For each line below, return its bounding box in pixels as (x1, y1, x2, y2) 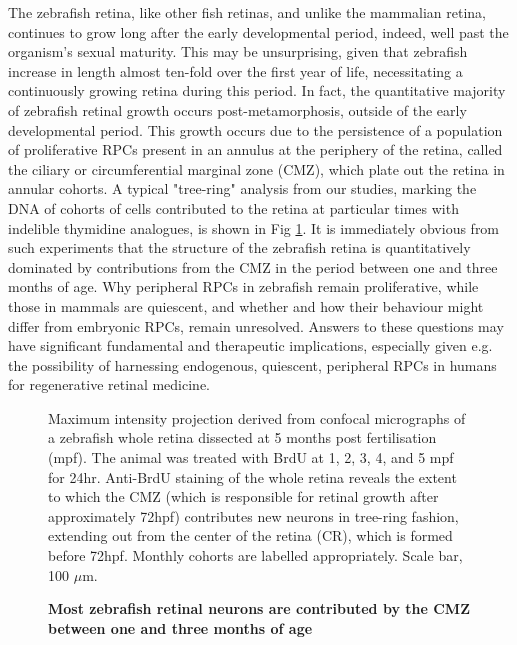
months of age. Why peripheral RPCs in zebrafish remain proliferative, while (8, 276, 479, 297)
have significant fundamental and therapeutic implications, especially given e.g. (8, 335, 493, 356)
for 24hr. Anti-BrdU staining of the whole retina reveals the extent (48, 466, 457, 487)
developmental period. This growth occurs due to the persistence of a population (8, 119, 503, 140)
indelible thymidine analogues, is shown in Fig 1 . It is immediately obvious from (8, 217, 500, 238)
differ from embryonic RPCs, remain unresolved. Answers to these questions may (8, 315, 504, 336)
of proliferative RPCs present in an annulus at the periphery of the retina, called (8, 139, 503, 160)
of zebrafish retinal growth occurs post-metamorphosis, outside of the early (8, 99, 467, 120)
